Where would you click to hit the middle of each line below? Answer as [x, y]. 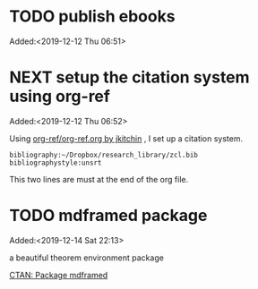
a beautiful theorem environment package [86, 258]
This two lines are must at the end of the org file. [99, 179]
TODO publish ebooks [93, 17]
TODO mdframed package [108, 216]
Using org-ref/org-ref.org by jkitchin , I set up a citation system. [126, 138]
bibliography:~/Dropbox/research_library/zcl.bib [104, 155]
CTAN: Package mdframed [59, 275]
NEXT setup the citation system [129, 77]
